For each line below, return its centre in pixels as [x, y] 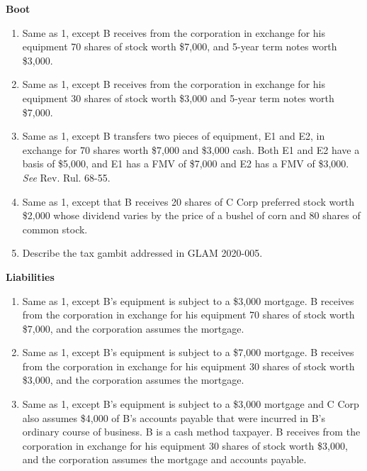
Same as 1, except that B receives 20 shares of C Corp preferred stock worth [188, 201]
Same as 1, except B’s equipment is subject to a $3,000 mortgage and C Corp [191, 404]
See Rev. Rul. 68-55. [66, 177]
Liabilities [30, 276]
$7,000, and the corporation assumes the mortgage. [133, 328]
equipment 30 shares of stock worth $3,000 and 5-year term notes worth [178, 98]
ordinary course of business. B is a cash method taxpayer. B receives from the [191, 432]
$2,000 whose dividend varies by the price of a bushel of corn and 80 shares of [191, 215]
